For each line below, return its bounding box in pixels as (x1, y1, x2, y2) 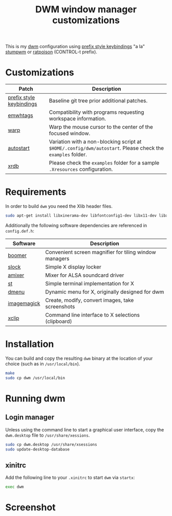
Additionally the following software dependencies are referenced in (5, 222, 147, 229)
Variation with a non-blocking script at (49, 138, 142, 146)
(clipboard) (45, 318, 72, 325)
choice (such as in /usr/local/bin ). (5, 360, 80, 367)
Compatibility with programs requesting (49, 109, 144, 116)
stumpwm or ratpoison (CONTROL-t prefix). (5, 49, 97, 55)
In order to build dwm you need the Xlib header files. (5, 203, 113, 210)
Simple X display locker (45, 263, 101, 270)
